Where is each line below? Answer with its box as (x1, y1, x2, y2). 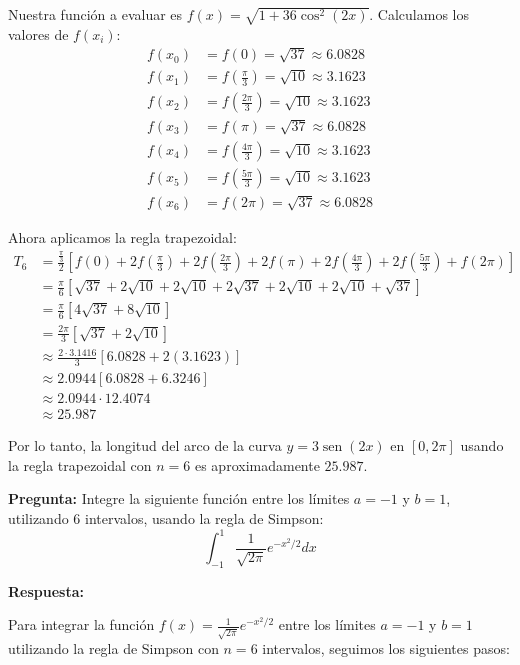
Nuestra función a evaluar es (8, 4, 183, 24)
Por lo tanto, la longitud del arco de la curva (8, 435, 282, 456)
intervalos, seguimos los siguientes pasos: (262, 638, 510, 659)
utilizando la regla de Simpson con (8, 638, 219, 659)
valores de (8, 23, 69, 44)
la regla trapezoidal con (8, 454, 152, 475)
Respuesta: (8, 580, 84, 601)
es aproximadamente (194, 454, 320, 475)
